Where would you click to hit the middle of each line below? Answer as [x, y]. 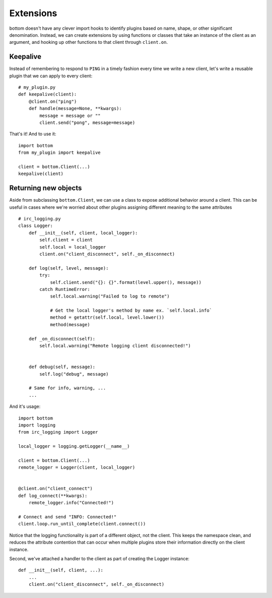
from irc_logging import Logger [58, 432]
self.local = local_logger [73, 247]
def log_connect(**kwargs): [53, 496]
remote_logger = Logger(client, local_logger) [77, 467]
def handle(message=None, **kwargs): [75, 109]
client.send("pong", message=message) [87, 123]
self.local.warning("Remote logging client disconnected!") [115, 346]
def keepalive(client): [48, 94]
